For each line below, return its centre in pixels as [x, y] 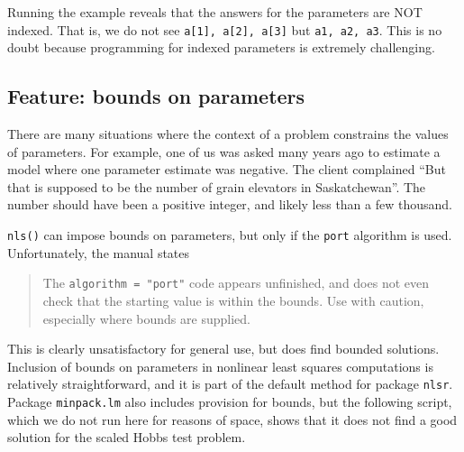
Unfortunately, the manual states [99, 252]
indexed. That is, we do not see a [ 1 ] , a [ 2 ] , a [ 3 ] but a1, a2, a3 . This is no [225, 29]
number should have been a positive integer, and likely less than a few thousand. [230, 204]
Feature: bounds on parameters [156, 96]
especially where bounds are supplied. [146, 318]
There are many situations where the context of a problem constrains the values [228, 134]
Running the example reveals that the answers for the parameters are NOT [215, 12]
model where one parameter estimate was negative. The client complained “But [227, 169]
